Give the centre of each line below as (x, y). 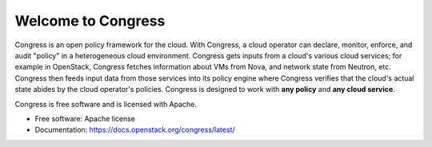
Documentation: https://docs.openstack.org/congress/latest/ (135, 130)
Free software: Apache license (85, 118)
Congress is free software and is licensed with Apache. (106, 104)
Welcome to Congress (90, 21)
